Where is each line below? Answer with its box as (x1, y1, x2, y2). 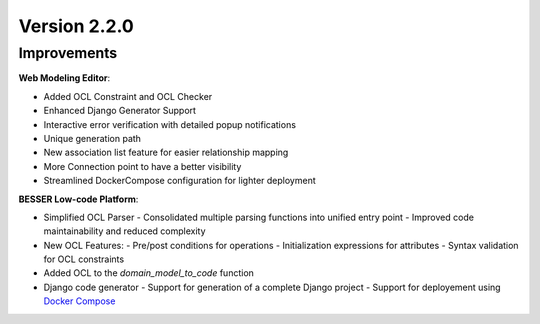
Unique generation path (43, 132, 142, 144)
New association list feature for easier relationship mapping (43, 146, 289, 159)
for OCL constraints (43, 253, 125, 265)
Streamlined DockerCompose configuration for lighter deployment (43, 175, 316, 187)
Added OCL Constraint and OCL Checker (43, 90, 213, 102)
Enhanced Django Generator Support (43, 105, 197, 117)
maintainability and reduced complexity (43, 225, 206, 237)
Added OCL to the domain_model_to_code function (43, 267, 255, 279)
